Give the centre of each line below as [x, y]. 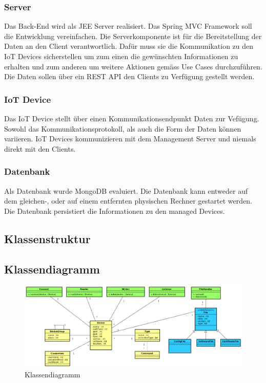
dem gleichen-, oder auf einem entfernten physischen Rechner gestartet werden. [128, 201]
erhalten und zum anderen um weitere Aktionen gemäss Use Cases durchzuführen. [133, 66]
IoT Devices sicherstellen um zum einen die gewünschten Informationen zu [121, 56]
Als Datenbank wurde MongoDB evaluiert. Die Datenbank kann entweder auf [126, 190]
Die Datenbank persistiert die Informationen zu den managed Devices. [115, 211]
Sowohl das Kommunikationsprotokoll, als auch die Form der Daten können [123, 128]
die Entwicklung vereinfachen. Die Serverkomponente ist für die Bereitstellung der [133, 36]
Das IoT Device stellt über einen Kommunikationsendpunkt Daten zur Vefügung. [132, 118]
